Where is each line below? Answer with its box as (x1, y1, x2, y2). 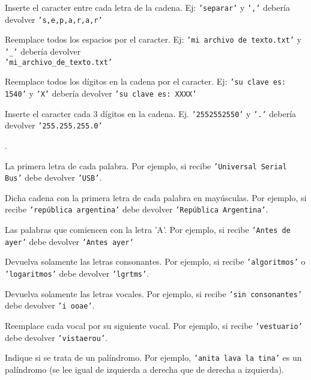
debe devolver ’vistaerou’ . (5, 331, 107, 343)
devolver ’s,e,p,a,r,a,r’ (5, 13, 103, 25)
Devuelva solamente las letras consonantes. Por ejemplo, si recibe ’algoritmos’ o (5, 255, 306, 268)
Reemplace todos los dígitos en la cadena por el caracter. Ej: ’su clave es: (5, 75, 286, 88)
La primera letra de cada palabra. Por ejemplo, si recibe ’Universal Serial (5, 159, 287, 172)
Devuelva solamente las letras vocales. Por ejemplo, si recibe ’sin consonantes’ (5, 287, 303, 300)
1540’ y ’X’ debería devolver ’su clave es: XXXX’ (5, 86, 197, 99)
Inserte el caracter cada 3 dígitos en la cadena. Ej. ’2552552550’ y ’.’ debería (5, 107, 297, 119)
